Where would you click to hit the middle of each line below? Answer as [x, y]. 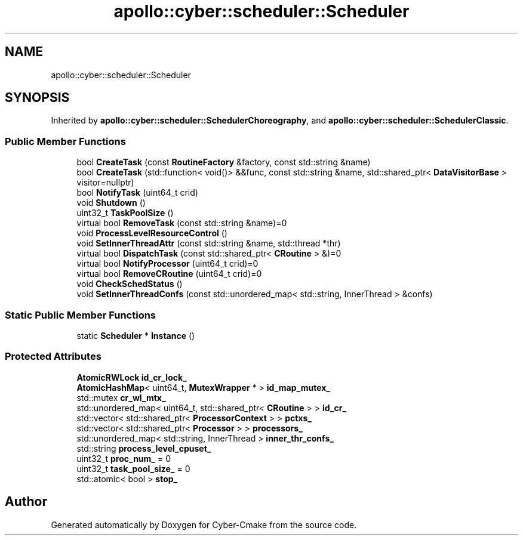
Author [26, 502]
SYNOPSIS [37, 98]
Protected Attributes [53, 357]
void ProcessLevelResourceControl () [152, 233]
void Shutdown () [111, 203]
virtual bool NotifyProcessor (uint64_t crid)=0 [167, 264]
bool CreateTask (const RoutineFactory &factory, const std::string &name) [224, 162]
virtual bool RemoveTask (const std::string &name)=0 [182, 223]
